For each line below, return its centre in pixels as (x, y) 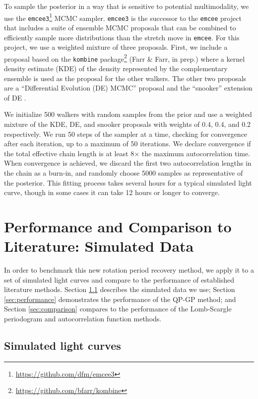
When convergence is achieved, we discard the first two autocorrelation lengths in (128, 163)
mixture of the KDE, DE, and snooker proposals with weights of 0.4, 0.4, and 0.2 (128, 124)
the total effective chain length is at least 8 (69, 153)
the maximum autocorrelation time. (196, 153)
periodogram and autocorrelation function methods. (83, 319)
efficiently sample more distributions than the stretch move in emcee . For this (122, 37)
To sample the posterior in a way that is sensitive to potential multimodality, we (127, 6)
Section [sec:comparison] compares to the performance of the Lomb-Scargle (118, 309)
